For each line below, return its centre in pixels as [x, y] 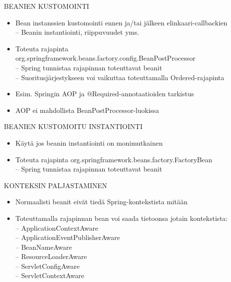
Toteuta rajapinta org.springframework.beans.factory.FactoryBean [114, 159]
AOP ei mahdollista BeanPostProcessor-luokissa [87, 110]
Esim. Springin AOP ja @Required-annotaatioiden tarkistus [105, 94]
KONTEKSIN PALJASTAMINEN [56, 185]
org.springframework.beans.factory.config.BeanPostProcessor [105, 58]
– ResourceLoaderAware [51, 256]
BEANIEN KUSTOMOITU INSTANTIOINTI [73, 126]
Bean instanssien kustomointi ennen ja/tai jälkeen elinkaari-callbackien [121, 22]
